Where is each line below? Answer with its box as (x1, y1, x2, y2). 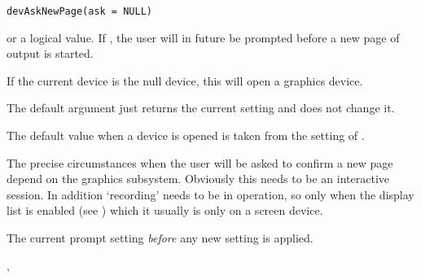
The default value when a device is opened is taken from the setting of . (7, 127, 365, 144)
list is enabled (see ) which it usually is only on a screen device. (7, 202, 323, 219)
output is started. (7, 45, 94, 62)
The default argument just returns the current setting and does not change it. (7, 99, 395, 116)
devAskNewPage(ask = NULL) (7, 6, 152, 17)
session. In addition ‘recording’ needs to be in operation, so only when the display (7, 185, 414, 203)
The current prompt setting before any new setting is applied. (7, 229, 314, 246)
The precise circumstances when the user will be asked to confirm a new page (7, 154, 393, 171)
